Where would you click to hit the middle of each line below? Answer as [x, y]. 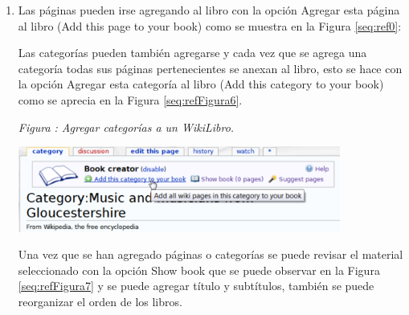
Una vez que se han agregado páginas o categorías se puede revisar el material [211, 254]
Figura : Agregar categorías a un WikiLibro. [126, 127]
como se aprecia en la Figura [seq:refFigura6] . [130, 99]
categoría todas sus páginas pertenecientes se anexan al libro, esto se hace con [210, 68]
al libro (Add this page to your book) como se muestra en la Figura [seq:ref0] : [210, 25]
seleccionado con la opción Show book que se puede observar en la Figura [199, 270]
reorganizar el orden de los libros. [100, 301]
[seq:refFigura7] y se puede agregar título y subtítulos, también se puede [196, 286]
